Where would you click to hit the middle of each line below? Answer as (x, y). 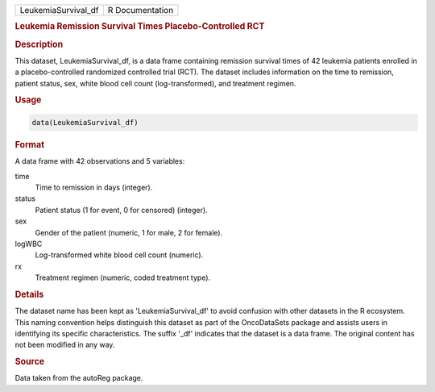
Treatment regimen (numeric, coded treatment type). (123, 277)
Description (39, 44)
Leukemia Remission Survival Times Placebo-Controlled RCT (140, 27)
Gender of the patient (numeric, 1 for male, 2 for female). (129, 232)
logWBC (29, 244)
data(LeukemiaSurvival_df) (85, 122)
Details (29, 294)
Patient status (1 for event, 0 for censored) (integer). (122, 210)
